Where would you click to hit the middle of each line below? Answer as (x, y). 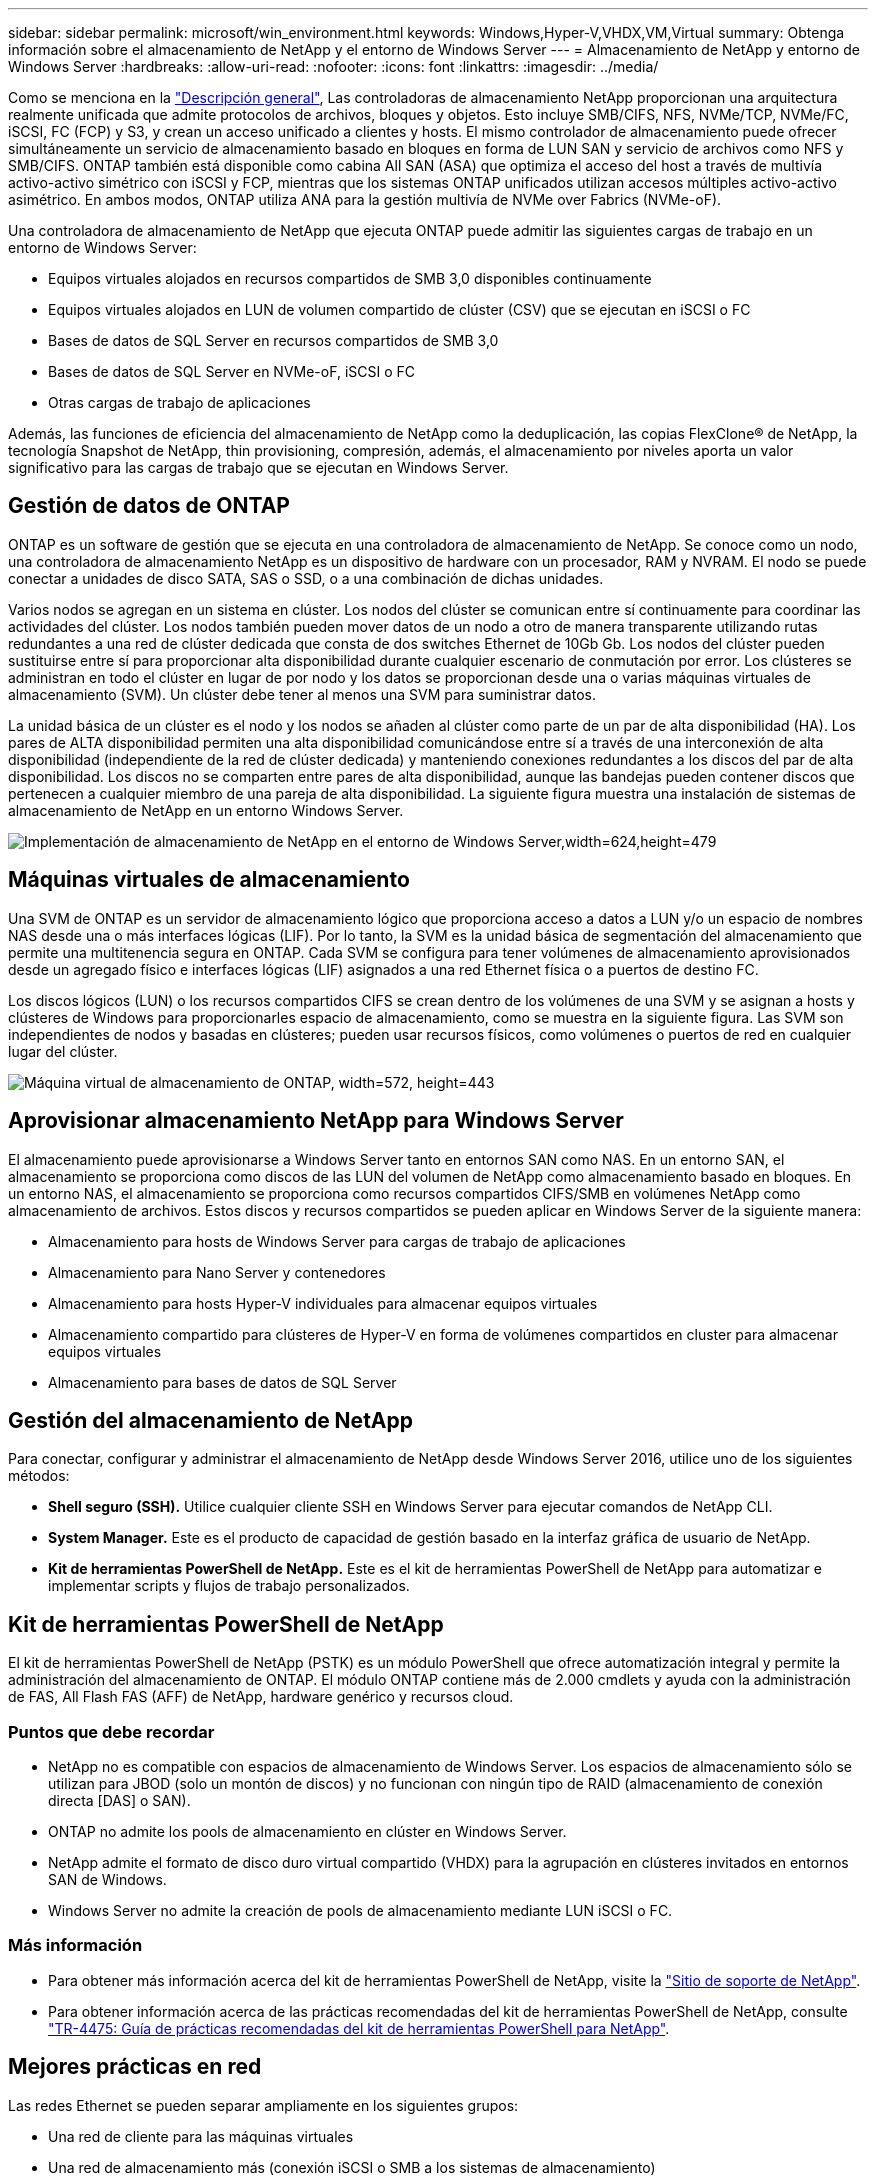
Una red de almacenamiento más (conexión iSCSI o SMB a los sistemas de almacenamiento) (352, 2167)
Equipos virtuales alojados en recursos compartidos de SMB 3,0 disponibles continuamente (350, 278)
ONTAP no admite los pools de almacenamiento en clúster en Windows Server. (307, 1831)
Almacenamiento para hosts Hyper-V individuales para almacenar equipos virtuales (323, 1303)
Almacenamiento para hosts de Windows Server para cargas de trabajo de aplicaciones (337, 1241)
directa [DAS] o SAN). (119, 1800)
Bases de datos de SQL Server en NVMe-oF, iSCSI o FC (231, 371)
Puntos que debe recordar (111, 1731)
